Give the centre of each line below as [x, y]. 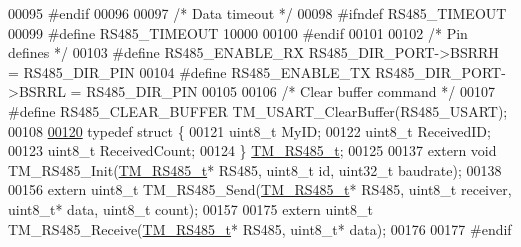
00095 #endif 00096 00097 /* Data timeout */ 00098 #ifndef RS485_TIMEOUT [257, 13]
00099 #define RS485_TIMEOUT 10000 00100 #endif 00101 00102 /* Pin [238, 32]
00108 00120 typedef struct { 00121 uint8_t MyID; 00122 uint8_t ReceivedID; [249, 130]
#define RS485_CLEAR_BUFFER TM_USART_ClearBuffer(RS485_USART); [258, 110]
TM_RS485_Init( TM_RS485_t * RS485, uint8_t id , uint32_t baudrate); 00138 [255, 169]
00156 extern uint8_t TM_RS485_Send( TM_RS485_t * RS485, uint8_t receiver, [260, 189]
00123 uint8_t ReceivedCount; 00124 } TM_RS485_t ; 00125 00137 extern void [252, 150]
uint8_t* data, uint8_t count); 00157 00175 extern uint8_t [190, 208]
